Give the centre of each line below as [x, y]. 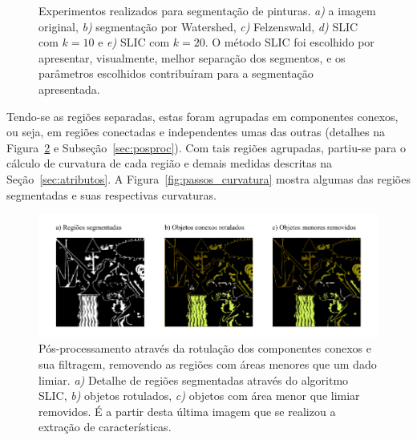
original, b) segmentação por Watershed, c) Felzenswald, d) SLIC [198, 26]
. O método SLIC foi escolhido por [289, 42]
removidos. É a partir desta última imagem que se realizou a [187, 411]
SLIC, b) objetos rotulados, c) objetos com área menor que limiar [199, 396]
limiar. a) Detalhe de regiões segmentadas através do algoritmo [194, 379]
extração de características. [105, 427]
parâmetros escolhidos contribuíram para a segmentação [176, 73]
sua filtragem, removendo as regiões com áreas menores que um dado [208, 363]
